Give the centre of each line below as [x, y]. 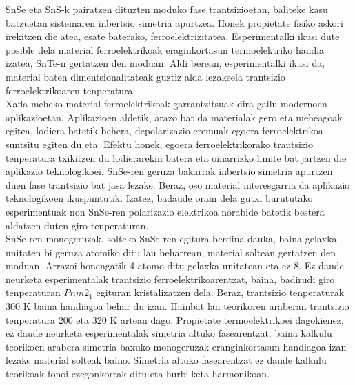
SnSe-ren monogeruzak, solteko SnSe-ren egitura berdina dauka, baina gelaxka [171, 239]
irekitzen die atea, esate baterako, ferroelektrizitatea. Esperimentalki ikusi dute [173, 36]
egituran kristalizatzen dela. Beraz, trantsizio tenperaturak [220, 292]
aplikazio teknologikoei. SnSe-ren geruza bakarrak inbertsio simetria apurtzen [169, 171]
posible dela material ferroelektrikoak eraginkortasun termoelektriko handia [165, 49]
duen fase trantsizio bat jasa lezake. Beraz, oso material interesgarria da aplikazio [178, 184]
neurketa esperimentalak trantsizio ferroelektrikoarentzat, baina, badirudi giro [170, 279]
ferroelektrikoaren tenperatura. [71, 90]
